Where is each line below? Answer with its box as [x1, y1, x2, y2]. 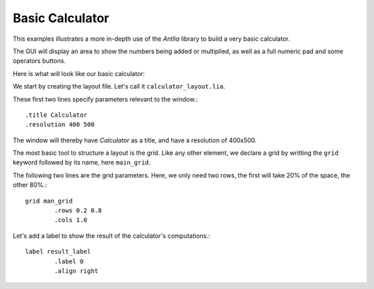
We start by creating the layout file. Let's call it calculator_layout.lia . [12, 82, 225, 91]
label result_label [25, 248, 91, 256]
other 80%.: [12, 180, 47, 189]
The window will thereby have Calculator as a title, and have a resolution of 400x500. [12, 136, 257, 144]
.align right [54, 267, 98, 274]
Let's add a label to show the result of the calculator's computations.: [12, 232, 211, 240]
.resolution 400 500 [25, 121, 95, 129]
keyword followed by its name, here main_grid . [12, 158, 151, 167]
